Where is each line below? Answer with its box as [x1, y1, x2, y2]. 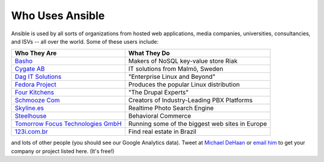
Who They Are [14, 49, 57, 57]
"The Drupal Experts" [128, 88, 189, 97]
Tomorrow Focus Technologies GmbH [14, 120, 122, 128]
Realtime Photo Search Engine [128, 104, 214, 112]
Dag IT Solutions [14, 72, 62, 81]
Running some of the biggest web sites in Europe [128, 120, 267, 128]
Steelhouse [14, 112, 47, 120]
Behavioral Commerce [128, 112, 191, 120]
